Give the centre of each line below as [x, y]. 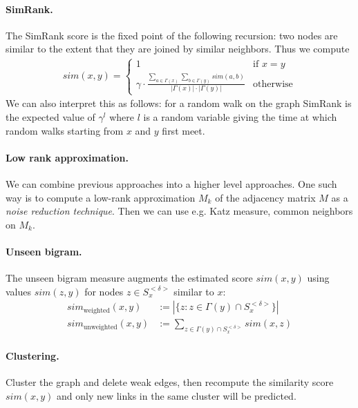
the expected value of [50, 117]
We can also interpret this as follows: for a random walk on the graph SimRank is [179, 103]
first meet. [183, 130]
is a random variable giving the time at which [240, 117]
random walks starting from [65, 130]
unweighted [100, 327]
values [19, 291]
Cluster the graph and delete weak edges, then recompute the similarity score [170, 382]
